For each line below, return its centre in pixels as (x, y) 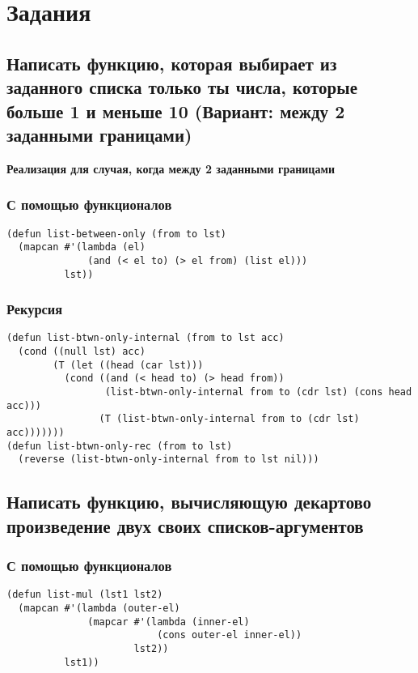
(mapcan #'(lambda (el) (82, 247)
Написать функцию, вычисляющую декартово (189, 502)
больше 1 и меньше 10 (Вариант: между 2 (176, 111)
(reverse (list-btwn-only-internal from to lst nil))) (169, 460)
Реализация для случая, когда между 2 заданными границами (171, 168)
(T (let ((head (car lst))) (128, 365)
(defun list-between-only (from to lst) (117, 234)
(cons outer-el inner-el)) (230, 635)
